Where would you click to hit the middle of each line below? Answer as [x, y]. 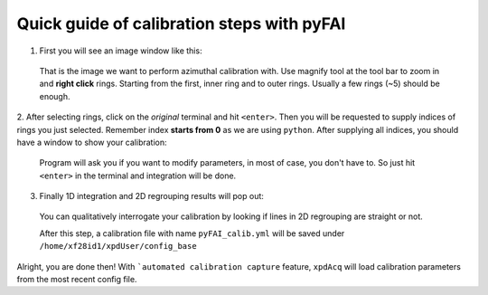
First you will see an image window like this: [121, 51]
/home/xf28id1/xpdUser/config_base [118, 246]
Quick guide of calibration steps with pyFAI [181, 24]
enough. [55, 96]
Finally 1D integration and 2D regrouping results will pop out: [151, 196]
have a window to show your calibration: [92, 142]
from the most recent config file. [77, 280]
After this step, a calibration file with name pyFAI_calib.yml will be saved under [192, 233]
